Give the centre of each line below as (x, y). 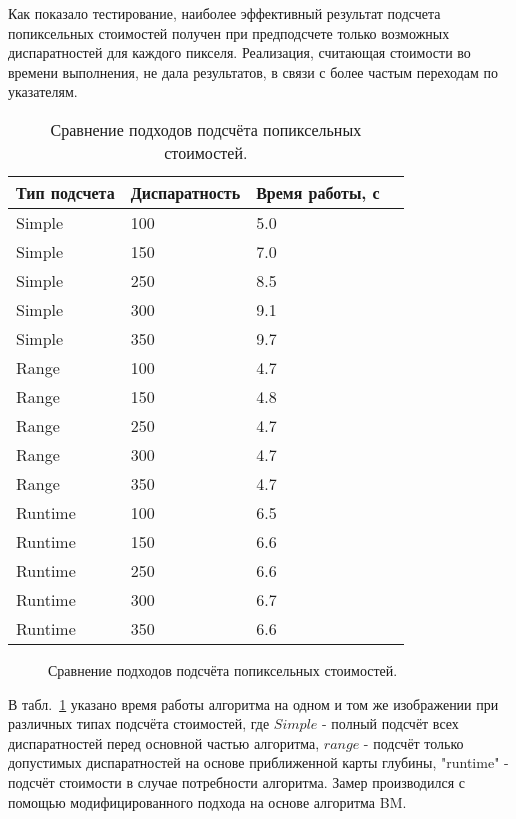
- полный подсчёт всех (390, 723)
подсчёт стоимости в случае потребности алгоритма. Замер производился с (236, 781)
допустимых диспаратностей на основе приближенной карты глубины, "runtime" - (258, 762)
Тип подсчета (65, 192)
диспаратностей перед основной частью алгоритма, (164, 742)
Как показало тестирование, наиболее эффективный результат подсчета (224, 13)
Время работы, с (318, 192)
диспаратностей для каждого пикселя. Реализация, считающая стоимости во (239, 52)
